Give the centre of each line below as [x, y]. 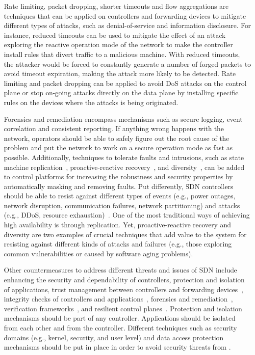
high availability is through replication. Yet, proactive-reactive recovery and [118, 225]
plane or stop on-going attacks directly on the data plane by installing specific [121, 93]
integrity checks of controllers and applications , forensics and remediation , [118, 299]
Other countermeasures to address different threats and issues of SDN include [121, 270]
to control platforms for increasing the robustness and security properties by [118, 177]
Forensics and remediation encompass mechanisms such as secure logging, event [123, 119]
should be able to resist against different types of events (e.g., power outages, [120, 196]
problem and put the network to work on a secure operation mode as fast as [118, 148]
